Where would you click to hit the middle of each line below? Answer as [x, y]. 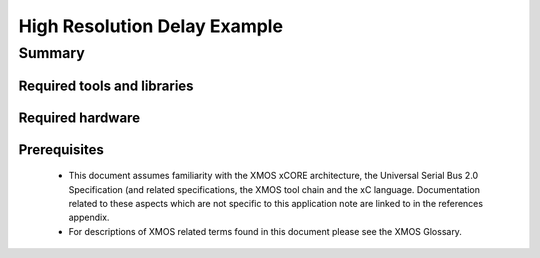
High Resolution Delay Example [151, 26]
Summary [51, 53]
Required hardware [79, 117]
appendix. [89, 217]
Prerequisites [61, 149]
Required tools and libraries [106, 85]
